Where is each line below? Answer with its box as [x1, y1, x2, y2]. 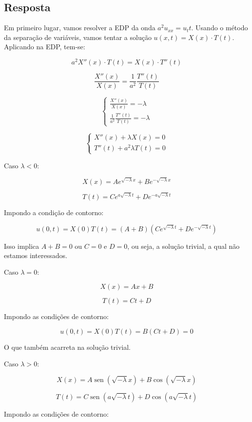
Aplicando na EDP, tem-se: [4, 41, 85, 52]
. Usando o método [191, 22, 248, 33]
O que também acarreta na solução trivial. [4, 342, 131, 352]
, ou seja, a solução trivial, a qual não [127, 241, 240, 251]
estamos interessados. [4, 250, 67, 261]
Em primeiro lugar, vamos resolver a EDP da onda [4, 22, 155, 33]
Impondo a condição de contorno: [4, 207, 104, 217]
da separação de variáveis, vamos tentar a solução [4, 32, 152, 42]
